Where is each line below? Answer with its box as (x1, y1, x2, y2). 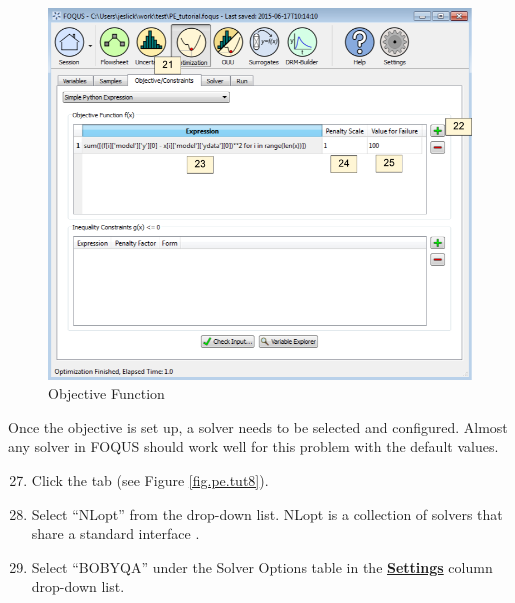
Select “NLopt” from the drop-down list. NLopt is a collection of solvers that (31, 503, 503, 524)
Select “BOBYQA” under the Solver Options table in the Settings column (31, 556, 493, 577)
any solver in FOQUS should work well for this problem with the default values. (8, 436, 499, 457)
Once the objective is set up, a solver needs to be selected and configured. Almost (8, 416, 508, 437)
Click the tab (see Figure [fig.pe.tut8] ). (31, 470, 269, 490)
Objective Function (48, 383, 165, 404)
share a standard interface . (31, 523, 200, 544)
